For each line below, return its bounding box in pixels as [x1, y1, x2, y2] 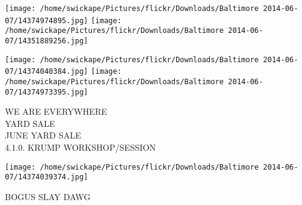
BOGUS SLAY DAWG [5, 190, 91, 203]
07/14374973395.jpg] [5, 87, 89, 96]
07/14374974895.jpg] [5, 16, 89, 25]
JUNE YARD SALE [5, 129, 81, 142]
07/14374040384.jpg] [5, 67, 89, 76]
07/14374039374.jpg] [5, 173, 89, 182]
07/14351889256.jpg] [5, 36, 89, 45]
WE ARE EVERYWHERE [5, 105, 108, 118]
